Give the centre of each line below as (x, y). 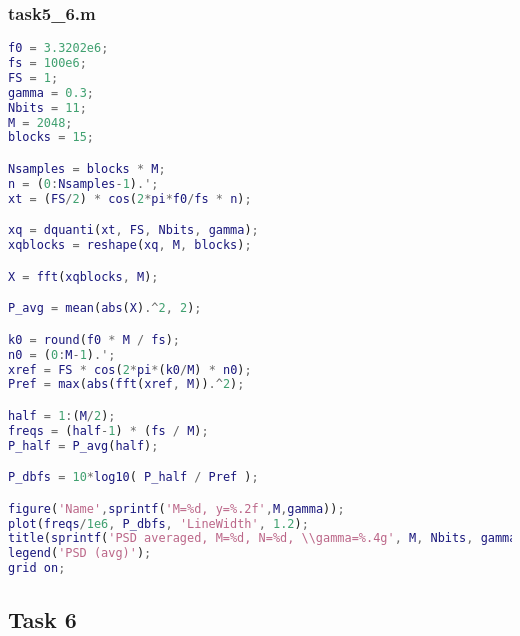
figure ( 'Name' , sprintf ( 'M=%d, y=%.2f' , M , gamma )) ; (176, 508)
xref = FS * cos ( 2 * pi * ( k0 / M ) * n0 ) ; (130, 369)
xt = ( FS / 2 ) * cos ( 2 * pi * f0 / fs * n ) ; (130, 198)
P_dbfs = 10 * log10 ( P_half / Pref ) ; (133, 477)
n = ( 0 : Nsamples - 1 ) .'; (83, 183)
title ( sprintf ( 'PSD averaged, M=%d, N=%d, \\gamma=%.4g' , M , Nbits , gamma (262, 538)
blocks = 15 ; (51, 137)
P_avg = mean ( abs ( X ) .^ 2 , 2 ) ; (105, 308)
